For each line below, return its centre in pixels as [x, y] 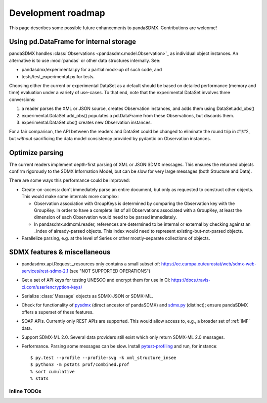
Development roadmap [57, 13]
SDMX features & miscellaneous [60, 252]
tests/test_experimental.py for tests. [58, 76]
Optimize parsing [36, 153]
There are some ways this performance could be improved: [70, 180]
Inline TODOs [25, 391]
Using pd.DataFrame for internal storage [73, 42]
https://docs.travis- [191, 280]
